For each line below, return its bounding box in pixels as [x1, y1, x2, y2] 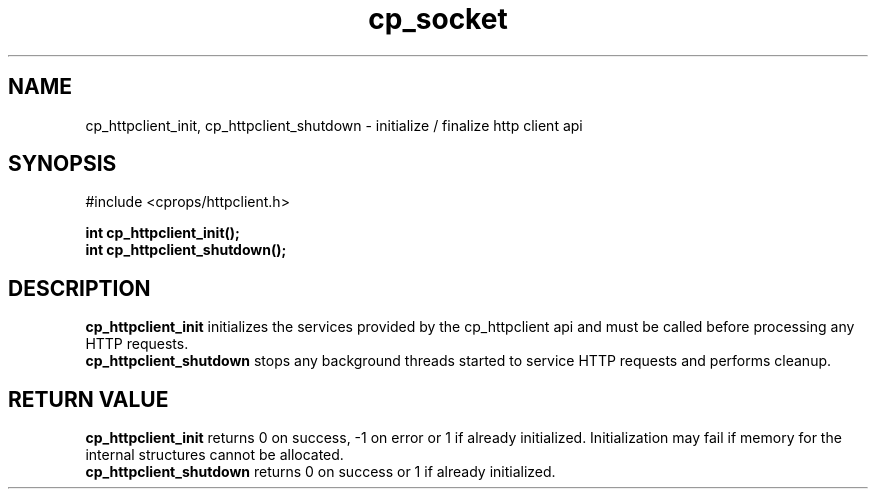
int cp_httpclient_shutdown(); [85, 241, 287, 259]
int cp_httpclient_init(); [85, 224, 240, 242]
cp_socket [368, 2, 508, 36]
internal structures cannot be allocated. [85, 446, 344, 464]
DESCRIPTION [8, 275, 151, 301]
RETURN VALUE [8, 386, 169, 412]
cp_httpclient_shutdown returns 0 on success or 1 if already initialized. [85, 463, 556, 481]
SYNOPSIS [8, 151, 117, 177]
